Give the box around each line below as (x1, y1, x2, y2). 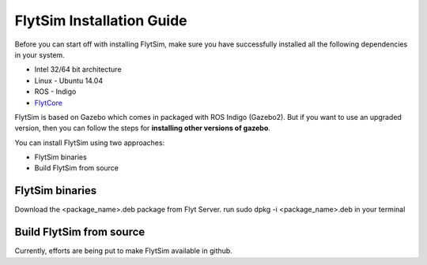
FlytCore (34, 98, 63, 107)
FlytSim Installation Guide (14, 12, 187, 29)
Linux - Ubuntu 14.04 (34, 76, 103, 85)
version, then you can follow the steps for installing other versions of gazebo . (14, 123, 270, 133)
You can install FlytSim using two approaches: (14, 138, 165, 147)
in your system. (14, 50, 65, 59)
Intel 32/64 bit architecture (34, 65, 122, 74)
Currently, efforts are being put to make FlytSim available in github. (14, 246, 232, 256)
